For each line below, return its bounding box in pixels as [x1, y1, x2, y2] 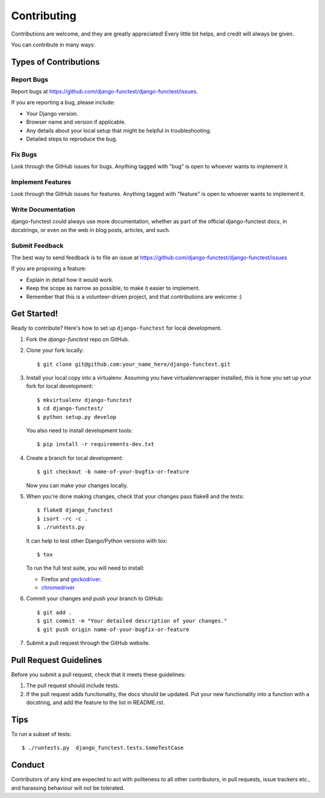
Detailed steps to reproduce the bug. [26, 136, 117, 143]
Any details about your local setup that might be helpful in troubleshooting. [26, 127, 212, 134]
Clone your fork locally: [26, 347, 84, 354]
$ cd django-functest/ [37, 405, 104, 412]
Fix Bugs [11, 150, 37, 159]
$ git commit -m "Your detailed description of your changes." [37, 618, 227, 624]
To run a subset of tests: [11, 730, 72, 738]
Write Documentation [11, 206, 75, 214]
